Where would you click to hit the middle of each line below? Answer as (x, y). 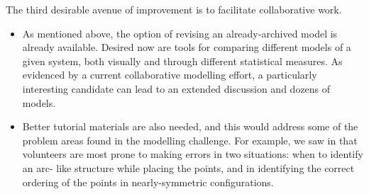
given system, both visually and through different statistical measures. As (182, 61)
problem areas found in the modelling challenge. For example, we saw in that (190, 140)
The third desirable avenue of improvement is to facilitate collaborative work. (174, 9)
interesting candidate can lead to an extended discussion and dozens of (176, 88)
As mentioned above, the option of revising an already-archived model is (180, 33)
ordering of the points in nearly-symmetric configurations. (148, 182)
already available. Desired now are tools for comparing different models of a (187, 47)
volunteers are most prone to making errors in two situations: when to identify (193, 154)
